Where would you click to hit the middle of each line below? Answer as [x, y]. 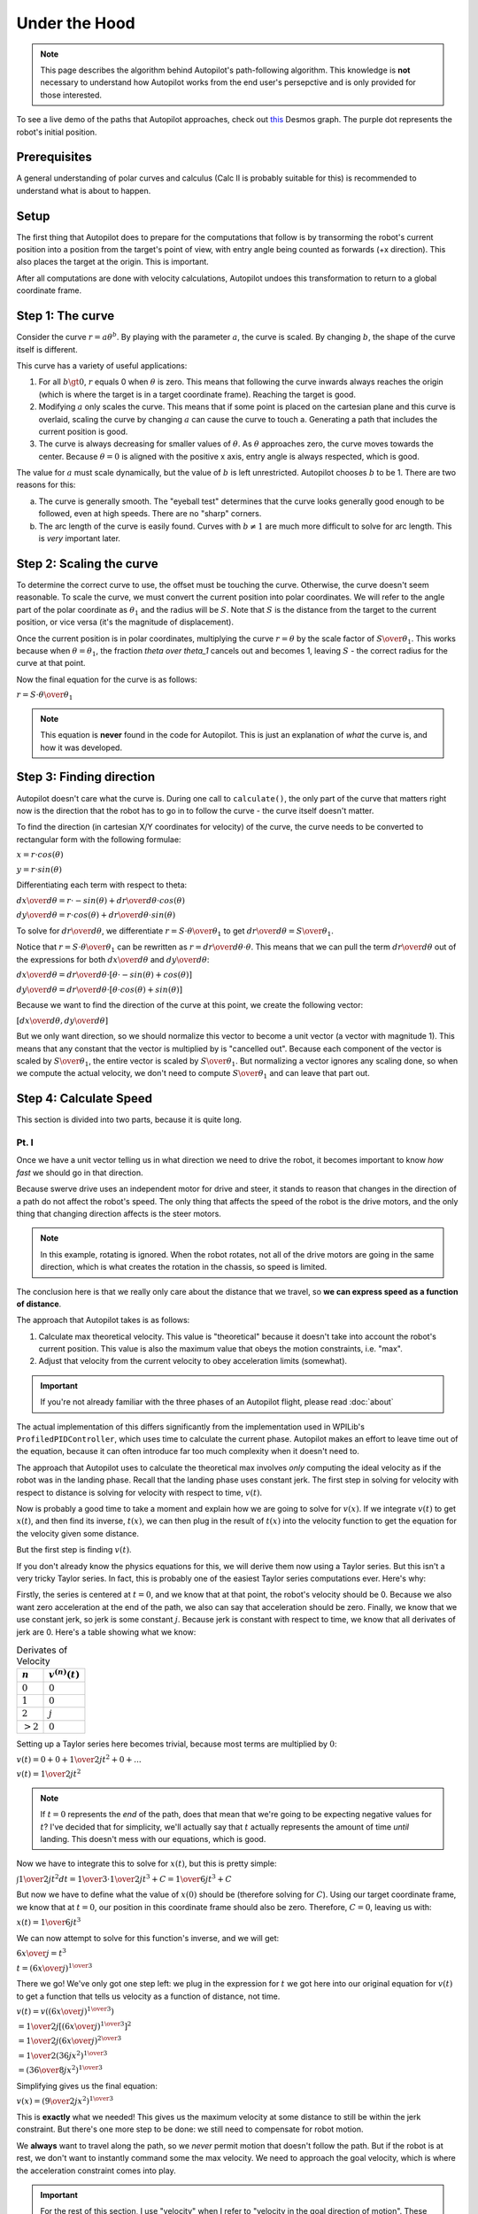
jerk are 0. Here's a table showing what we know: [106, 1632]
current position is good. [83, 431]
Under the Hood [76, 23]
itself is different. [47, 349]
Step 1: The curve [66, 316]
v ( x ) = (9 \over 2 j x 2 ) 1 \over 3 [65, 2101]
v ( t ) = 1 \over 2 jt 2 [49, 1773]
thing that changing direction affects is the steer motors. [119, 1213]
